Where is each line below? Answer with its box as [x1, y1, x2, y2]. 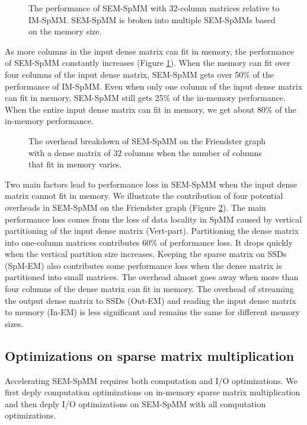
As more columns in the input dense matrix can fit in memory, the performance [5, 45, 295, 57]
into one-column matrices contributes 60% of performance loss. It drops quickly [5, 236, 293, 248]
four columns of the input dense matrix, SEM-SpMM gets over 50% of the [5, 68, 274, 80]
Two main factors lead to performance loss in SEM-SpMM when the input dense [5, 177, 297, 190]
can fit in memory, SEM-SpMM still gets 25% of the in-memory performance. [5, 91, 286, 104]
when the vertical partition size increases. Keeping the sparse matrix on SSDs [5, 248, 287, 260]
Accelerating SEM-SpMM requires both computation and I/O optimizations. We [5, 374, 298, 386]
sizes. [5, 317, 24, 329]
